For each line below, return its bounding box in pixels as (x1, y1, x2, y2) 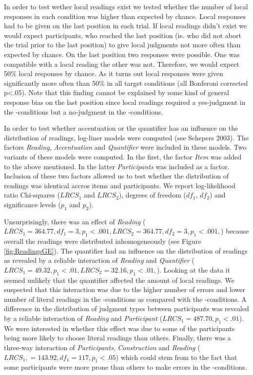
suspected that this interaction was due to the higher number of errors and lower (4, 284, 245, 295)
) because (221, 226, 249, 236)
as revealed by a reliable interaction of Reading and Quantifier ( (4, 255, 195, 265)
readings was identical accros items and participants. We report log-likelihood (4, 180, 236, 190)
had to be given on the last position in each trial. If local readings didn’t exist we (4, 20, 247, 31)
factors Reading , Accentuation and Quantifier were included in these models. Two (4, 142, 247, 152)
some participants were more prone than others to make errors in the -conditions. (4, 362, 247, 372)
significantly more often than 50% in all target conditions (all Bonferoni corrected (4, 78, 248, 88)
